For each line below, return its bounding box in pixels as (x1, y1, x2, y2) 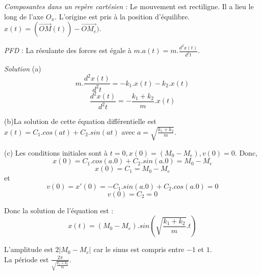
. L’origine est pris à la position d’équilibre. (55, 11, 190, 21)
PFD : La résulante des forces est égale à (4, 45, 132, 56)
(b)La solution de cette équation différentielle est (4, 116, 156, 127)
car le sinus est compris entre (93, 244, 185, 255)
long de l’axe (4, 11, 44, 21)
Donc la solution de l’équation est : (4, 205, 114, 215)
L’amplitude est (4, 244, 53, 255)
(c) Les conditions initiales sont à (4, 147, 108, 158)
